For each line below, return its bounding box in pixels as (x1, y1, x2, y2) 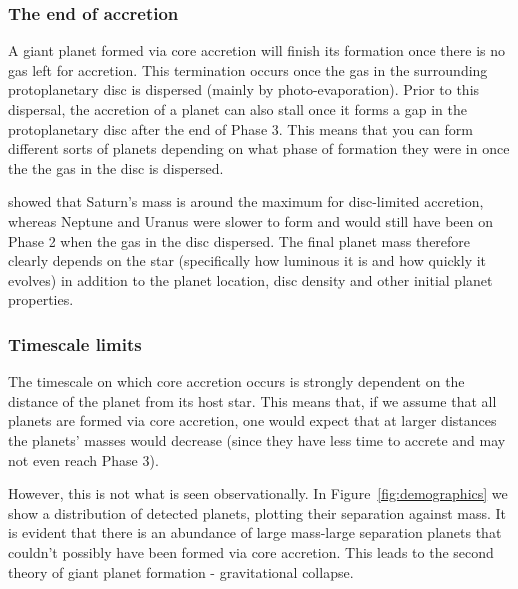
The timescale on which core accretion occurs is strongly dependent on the (8, 371, 465, 392)
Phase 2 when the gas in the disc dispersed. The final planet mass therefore (8, 230, 471, 251)
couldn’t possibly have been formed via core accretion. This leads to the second (8, 541, 494, 562)
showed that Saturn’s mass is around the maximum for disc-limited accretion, (8, 191, 484, 212)
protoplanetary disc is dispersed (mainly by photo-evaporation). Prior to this (8, 79, 480, 100)
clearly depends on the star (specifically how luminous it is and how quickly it (8, 250, 487, 271)
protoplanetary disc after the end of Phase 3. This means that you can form (8, 118, 473, 139)
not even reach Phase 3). (8, 449, 159, 470)
